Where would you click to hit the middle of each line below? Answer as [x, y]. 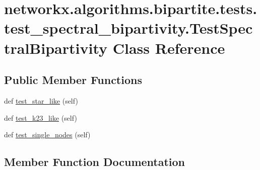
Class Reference [169, 48]
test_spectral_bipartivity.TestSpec [128, 28]
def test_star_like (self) [41, 100]
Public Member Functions [73, 80]
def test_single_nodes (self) [47, 135]
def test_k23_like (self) [41, 117]
